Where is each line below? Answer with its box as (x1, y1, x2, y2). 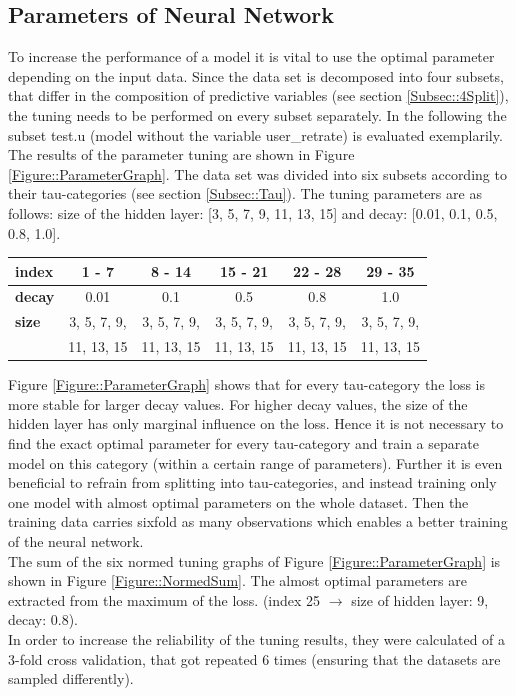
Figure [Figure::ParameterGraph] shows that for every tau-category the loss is (8, 374, 485, 395)
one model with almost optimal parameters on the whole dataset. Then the (8, 491, 469, 512)
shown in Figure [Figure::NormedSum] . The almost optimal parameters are (8, 570, 467, 591)
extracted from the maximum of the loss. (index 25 (8, 589, 321, 610)
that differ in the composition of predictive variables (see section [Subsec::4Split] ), (8, 85, 509, 106)
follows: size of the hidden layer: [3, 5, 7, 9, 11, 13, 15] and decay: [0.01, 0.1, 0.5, (8, 202, 498, 223)
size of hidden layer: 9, (351, 589, 489, 610)
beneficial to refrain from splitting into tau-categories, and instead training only (8, 472, 497, 493)
